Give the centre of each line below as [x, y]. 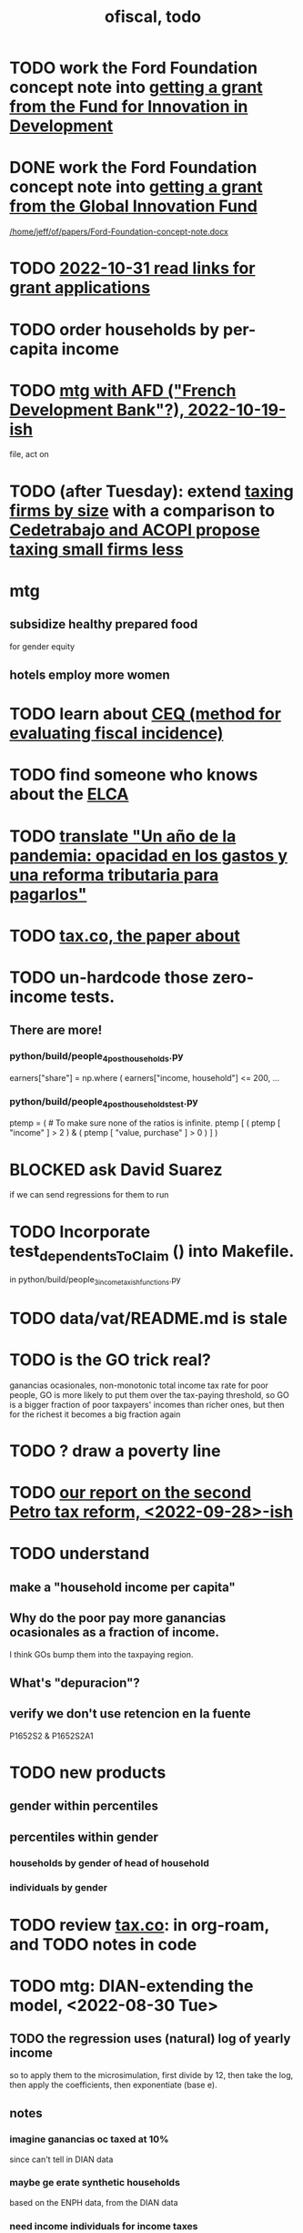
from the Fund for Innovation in [129, 107]
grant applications [80, 288]
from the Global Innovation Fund [133, 206]
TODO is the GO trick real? [110, 1360]
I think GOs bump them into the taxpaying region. [101, 1654]
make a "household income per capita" [123, 1587]
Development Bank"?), [97, 409]
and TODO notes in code [103, 1944]
